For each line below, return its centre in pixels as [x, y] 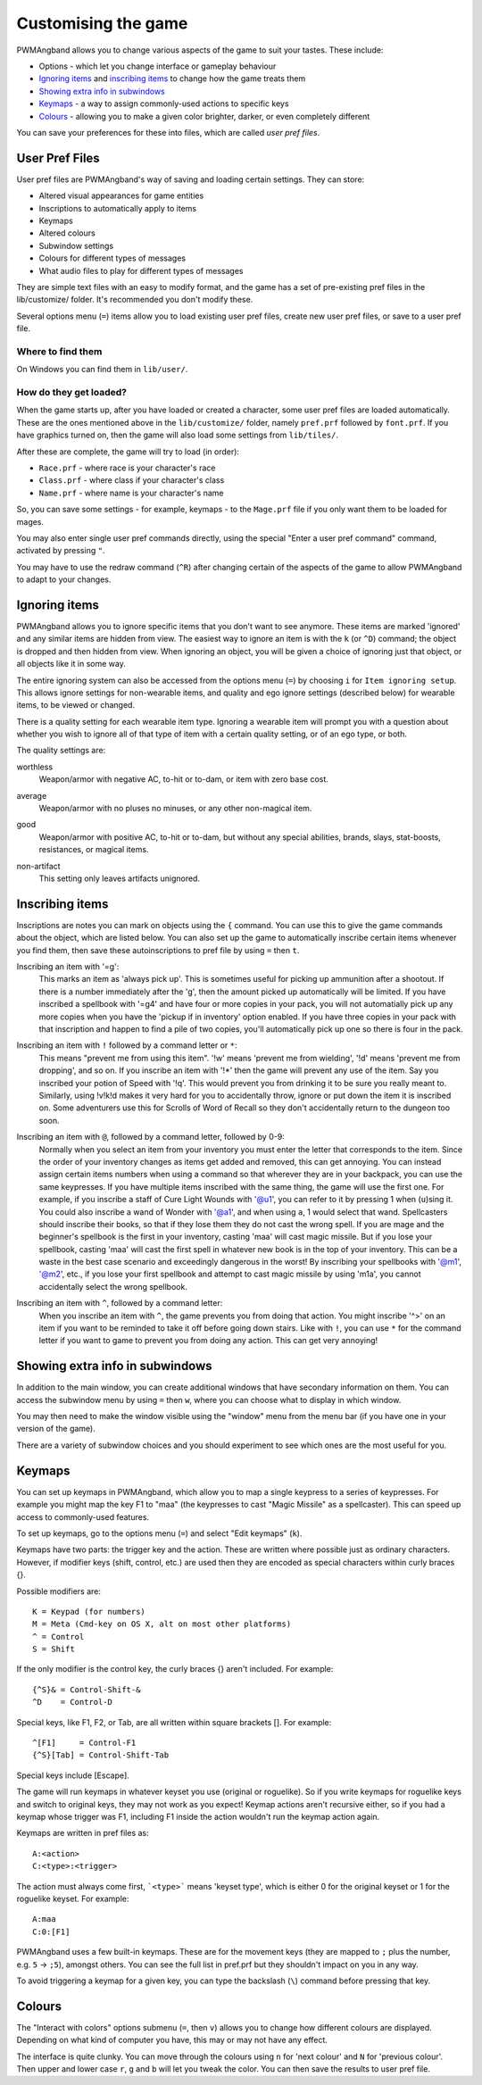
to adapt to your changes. [64, 579]
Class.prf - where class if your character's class [132, 480]
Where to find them [59, 351]
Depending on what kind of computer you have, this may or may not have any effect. [172, 2040]
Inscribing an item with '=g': [68, 967]
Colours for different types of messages [112, 258]
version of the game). [56, 1429]
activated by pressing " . [61, 551]
